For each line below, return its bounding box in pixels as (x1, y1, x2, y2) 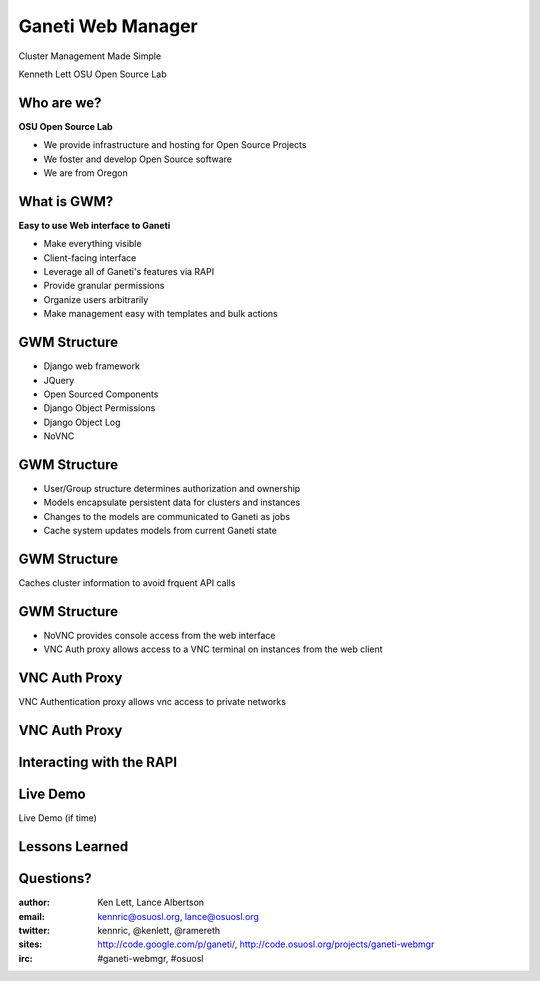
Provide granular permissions (43, 280, 165, 292)
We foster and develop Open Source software (43, 153, 232, 165)
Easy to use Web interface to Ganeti (18, 219, 171, 231)
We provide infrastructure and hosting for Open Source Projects (43, 139, 307, 151)
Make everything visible (43, 238, 142, 250)
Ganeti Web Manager (18, 15, 199, 37)
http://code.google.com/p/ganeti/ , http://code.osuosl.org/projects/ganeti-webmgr (97, 938, 435, 950)
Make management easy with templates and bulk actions (43, 308, 279, 320)
